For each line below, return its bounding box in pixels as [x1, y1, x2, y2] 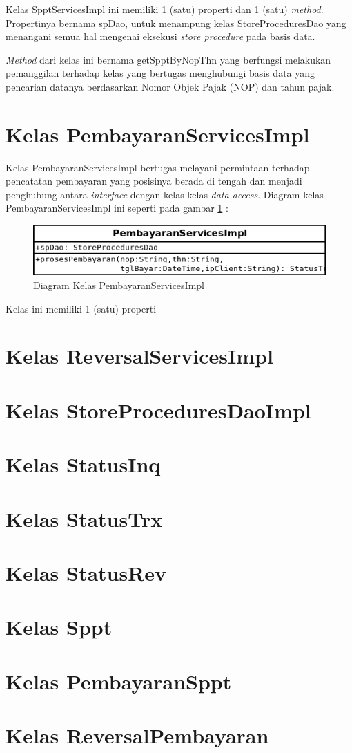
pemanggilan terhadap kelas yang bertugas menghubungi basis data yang [6, 66, 315, 80]
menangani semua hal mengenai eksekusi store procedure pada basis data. [6, 29, 315, 44]
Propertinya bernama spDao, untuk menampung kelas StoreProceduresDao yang [6, 15, 346, 30]
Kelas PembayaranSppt [6, 667, 232, 695]
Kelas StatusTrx [6, 504, 163, 532]
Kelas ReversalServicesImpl [6, 342, 273, 370]
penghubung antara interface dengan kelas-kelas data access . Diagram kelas [6, 187, 324, 201]
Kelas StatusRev [6, 558, 167, 586]
